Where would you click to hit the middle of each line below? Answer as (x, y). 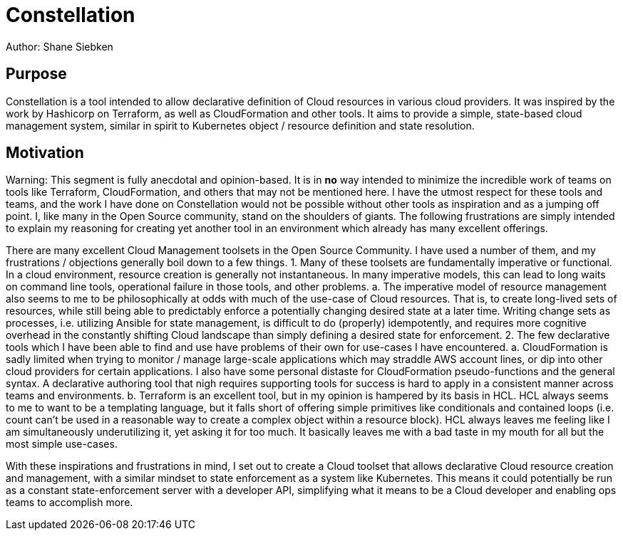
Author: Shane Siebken (60, 46)
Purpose (36, 74)
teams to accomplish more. (69, 503)
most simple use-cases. (62, 444)
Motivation (45, 153)
